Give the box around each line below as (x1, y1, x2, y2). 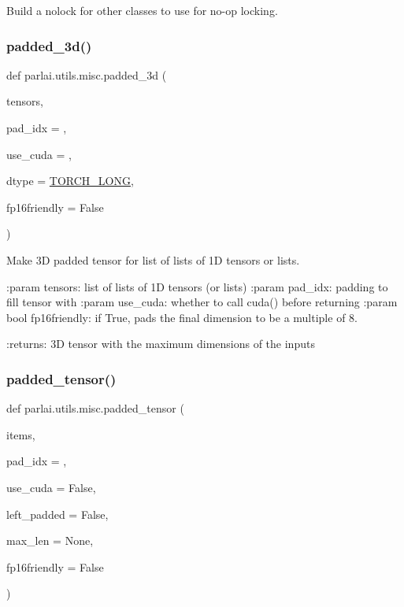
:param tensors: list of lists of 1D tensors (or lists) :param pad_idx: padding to (6, 278, 388, 294)
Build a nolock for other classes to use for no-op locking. (6, 2, 278, 18)
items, (6, 426, 35, 442)
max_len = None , (6, 532, 94, 549)
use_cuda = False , (6, 479, 96, 495)
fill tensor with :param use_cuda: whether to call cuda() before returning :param (6, 294, 398, 310)
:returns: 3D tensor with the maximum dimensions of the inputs (6, 335, 315, 352)
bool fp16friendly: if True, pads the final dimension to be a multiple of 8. (6, 309, 358, 325)
